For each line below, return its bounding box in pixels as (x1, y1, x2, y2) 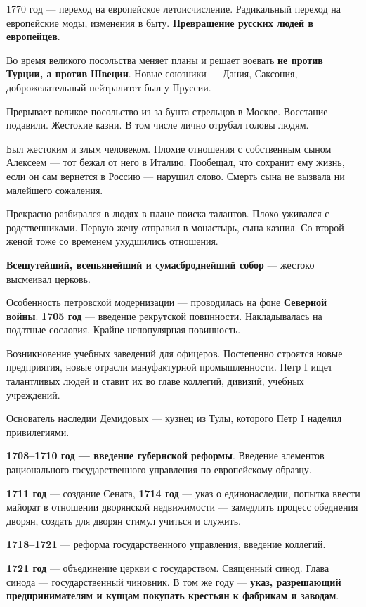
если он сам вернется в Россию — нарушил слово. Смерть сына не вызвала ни (6, 168, 345, 183)
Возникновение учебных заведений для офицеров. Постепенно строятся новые (6, 345, 343, 360)
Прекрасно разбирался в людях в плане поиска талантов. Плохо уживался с (6, 206, 329, 221)
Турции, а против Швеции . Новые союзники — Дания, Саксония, (6, 66, 298, 81)
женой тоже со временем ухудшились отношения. (6, 234, 218, 248)
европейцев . (6, 29, 60, 44)
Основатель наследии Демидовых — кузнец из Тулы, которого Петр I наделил (6, 411, 342, 426)
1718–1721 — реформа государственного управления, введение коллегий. (6, 537, 326, 551)
